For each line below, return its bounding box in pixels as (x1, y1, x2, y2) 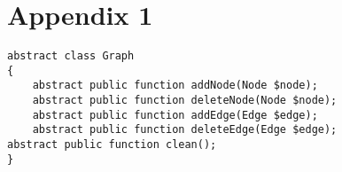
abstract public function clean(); (7, 138, 217, 152)
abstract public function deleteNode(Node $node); (32, 94, 338, 107)
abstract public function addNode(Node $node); (32, 79, 318, 92)
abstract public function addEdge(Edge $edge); (32, 108, 318, 121)
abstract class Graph (7, 50, 135, 63)
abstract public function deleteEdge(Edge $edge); (32, 123, 338, 137)
